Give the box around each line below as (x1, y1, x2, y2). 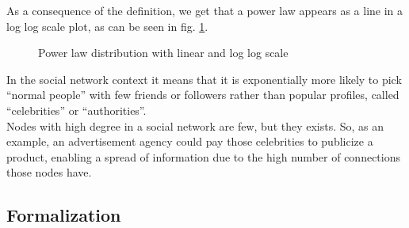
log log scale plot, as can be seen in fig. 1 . (6, 17, 208, 34)
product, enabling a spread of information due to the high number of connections (6, 148, 400, 165)
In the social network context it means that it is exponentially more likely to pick (6, 70, 402, 87)
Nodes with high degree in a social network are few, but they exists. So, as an (6, 117, 384, 134)
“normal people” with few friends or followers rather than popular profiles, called (6, 86, 399, 103)
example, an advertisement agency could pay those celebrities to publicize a (6, 133, 373, 150)
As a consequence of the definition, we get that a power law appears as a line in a (6, 2, 403, 18)
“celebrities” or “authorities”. (6, 101, 147, 118)
